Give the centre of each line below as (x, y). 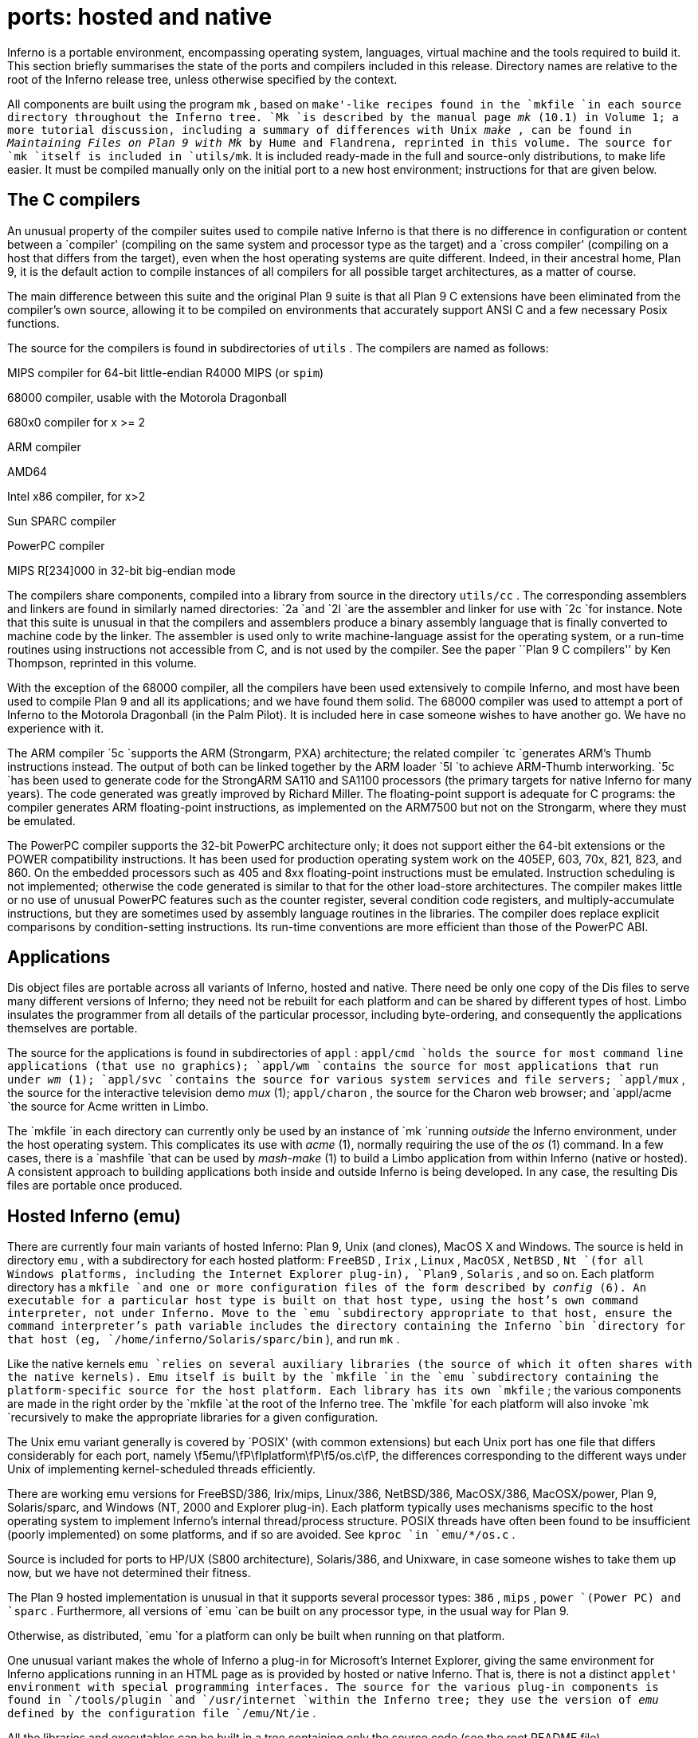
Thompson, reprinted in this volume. (102, 663)
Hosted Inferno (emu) (94, 1216)
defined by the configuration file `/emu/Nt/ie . (162, 1713)
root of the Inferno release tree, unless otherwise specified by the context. (202, 79)
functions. (33, 323)
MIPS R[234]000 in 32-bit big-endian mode (122, 570)
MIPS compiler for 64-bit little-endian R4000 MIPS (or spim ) (166, 372)
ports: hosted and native (140, 17)
